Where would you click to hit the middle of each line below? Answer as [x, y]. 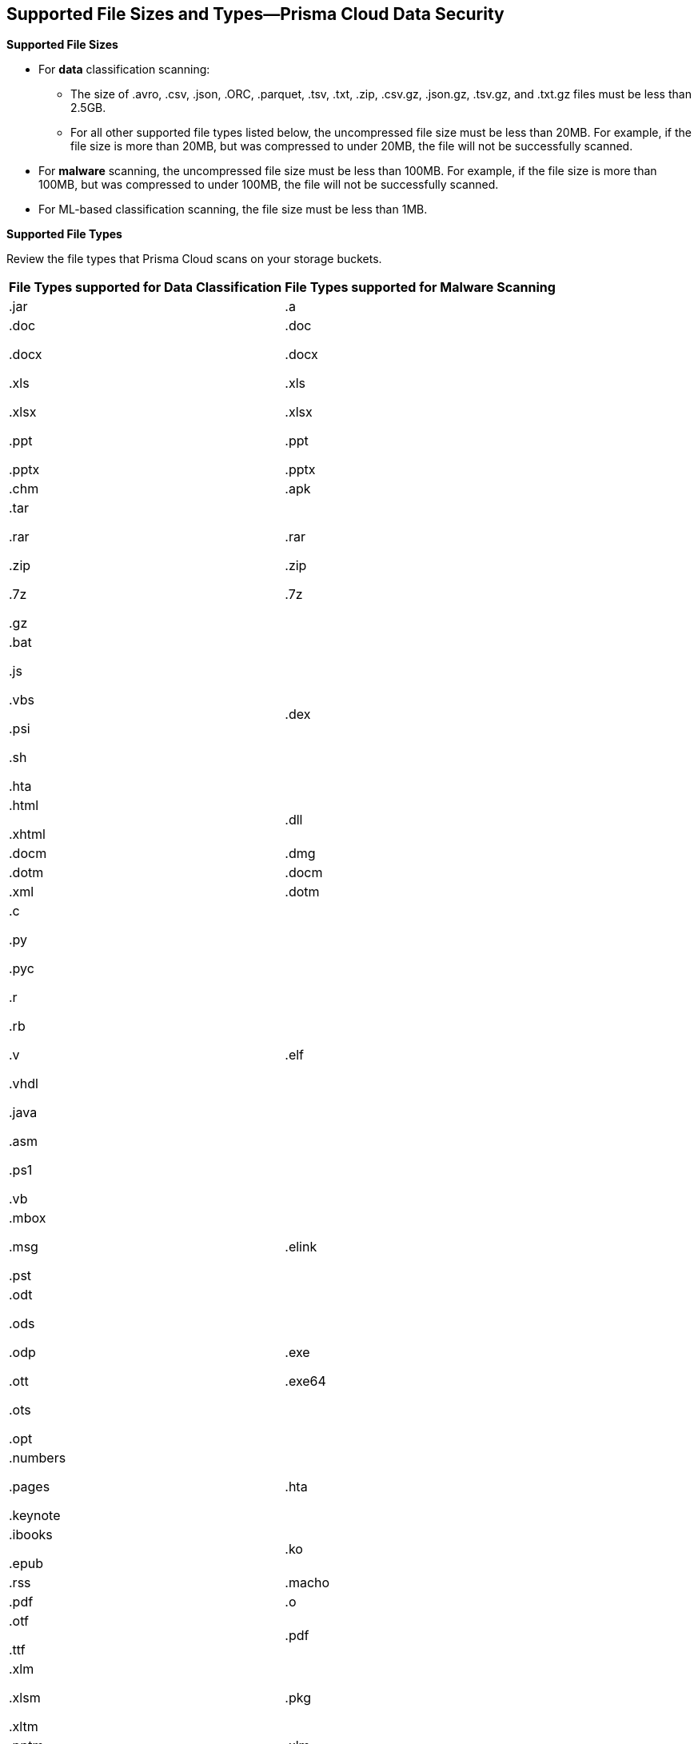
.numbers [38, 1458]
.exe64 [305, 1381]
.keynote [35, 1516]
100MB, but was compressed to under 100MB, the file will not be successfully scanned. [269, 185]
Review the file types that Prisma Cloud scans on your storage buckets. [194, 259]
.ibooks [31, 1535]
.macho [307, 1583]
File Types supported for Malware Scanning [420, 287]
